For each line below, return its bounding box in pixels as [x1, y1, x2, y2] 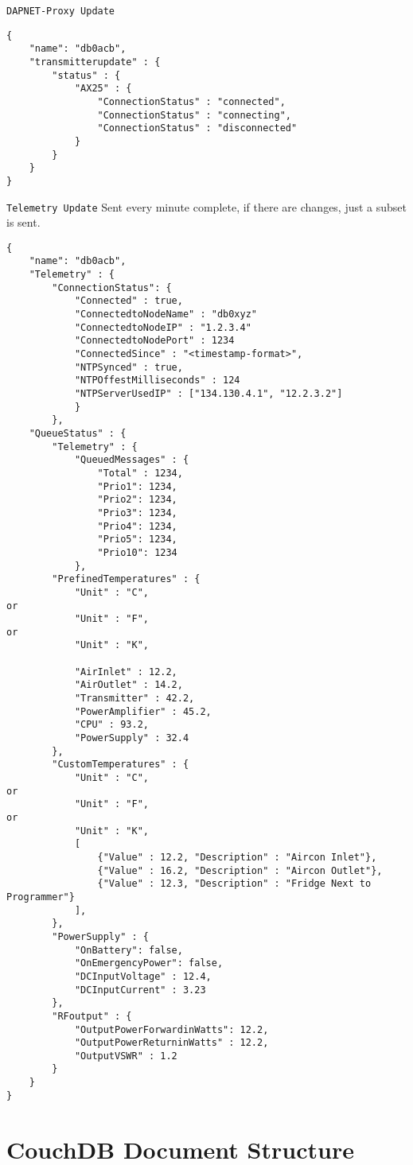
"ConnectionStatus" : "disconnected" [97, 122, 298, 134]
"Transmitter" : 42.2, [74, 693, 195, 705]
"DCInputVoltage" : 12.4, [74, 970, 212, 982]
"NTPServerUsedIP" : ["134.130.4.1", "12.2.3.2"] [74, 388, 343, 399]
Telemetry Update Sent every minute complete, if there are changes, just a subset [6, 198, 407, 215]
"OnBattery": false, [74, 944, 183, 956]
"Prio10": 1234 [97, 546, 177, 558]
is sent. [6, 214, 41, 231]
